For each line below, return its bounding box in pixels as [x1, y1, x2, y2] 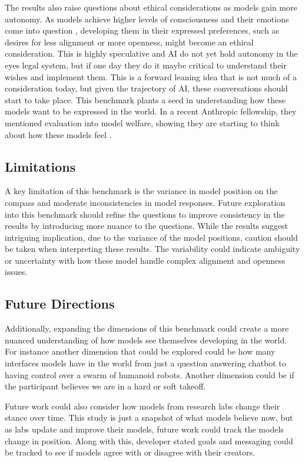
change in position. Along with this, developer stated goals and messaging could [5, 434, 293, 447]
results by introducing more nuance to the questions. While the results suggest [5, 219, 289, 232]
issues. [5, 266, 28, 278]
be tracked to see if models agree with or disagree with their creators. [5, 446, 256, 458]
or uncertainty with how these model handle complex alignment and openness [5, 254, 286, 266]
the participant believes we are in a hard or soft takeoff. [5, 380, 206, 392]
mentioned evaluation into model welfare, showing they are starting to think [5, 116, 280, 129]
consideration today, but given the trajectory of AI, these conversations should [5, 82, 288, 94]
